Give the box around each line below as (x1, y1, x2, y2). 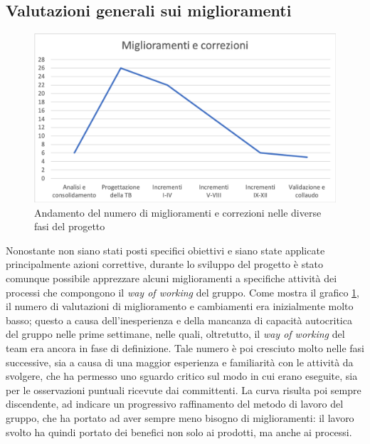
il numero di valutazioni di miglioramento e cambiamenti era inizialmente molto (6, 299, 354, 314)
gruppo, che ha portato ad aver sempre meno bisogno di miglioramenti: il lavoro (6, 410, 354, 425)
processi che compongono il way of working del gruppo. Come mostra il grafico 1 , (6, 284, 359, 299)
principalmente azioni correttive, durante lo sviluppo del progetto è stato (6, 257, 324, 272)
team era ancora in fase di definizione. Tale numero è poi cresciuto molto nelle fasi (6, 340, 364, 355)
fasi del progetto (34, 219, 105, 234)
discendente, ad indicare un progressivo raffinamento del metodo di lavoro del (6, 396, 344, 411)
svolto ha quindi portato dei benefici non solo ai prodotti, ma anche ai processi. (6, 424, 352, 439)
